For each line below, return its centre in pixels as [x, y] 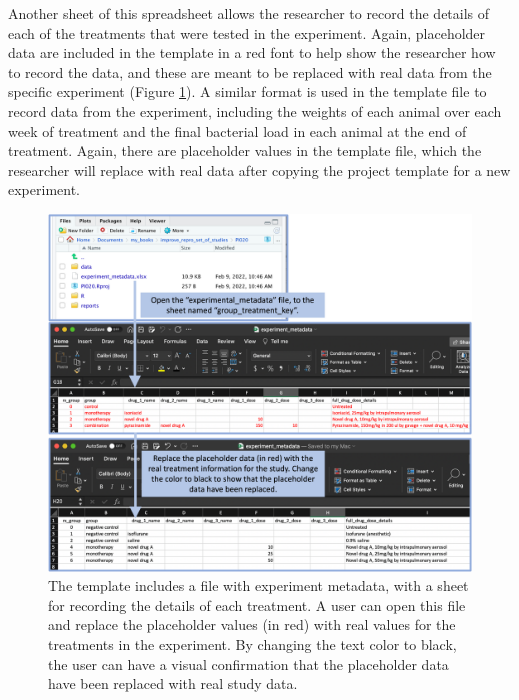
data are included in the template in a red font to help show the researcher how [252, 52]
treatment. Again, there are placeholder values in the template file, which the [245, 150]
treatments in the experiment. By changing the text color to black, [252, 644]
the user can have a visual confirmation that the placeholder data [248, 663]
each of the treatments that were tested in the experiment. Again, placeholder [247, 32]
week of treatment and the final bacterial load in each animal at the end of [237, 130]
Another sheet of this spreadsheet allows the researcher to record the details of [249, 13]
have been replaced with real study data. [173, 683]
